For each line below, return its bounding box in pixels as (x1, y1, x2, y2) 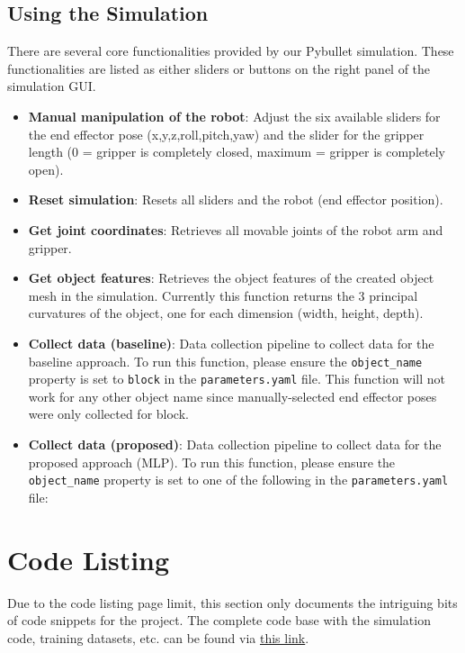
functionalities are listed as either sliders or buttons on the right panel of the (7, 59, 431, 77)
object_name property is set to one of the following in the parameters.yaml (28, 470, 449, 489)
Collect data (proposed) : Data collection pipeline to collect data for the (28, 435, 442, 454)
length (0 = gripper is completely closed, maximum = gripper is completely (28, 142, 445, 161)
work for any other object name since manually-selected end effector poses (28, 386, 437, 405)
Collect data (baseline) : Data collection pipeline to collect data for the (28, 333, 434, 352)
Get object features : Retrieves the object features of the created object (28, 268, 434, 287)
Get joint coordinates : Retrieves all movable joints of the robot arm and (28, 220, 443, 239)
